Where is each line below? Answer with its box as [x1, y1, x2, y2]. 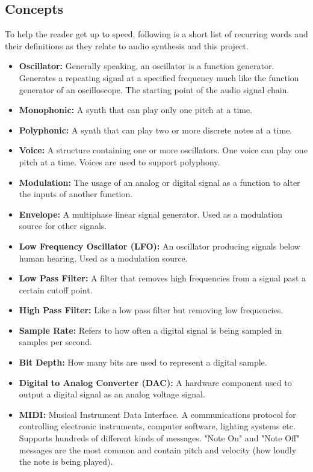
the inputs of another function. [19, 188, 133, 200]
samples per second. [19, 336, 92, 348]
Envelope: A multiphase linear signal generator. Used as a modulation [19, 207, 283, 220]
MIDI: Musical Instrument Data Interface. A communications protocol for [19, 408, 296, 420]
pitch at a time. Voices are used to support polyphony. [19, 155, 220, 168]
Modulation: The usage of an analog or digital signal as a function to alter [19, 176, 300, 188]
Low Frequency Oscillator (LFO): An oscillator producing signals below [19, 239, 300, 252]
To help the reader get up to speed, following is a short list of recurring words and [5, 28, 308, 40]
